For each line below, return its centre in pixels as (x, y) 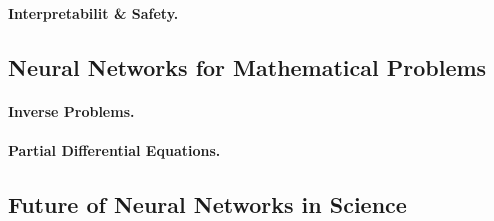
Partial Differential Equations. (114, 149)
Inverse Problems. (71, 110)
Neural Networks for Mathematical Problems (247, 66)
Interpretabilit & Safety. (93, 12)
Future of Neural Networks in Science (207, 203)
